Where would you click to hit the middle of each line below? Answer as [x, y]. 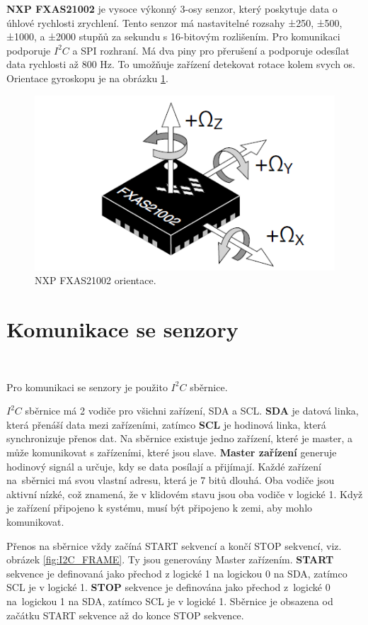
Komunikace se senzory [122, 329]
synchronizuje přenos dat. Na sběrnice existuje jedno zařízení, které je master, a [180, 438]
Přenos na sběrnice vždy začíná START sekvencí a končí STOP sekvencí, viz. [174, 545]
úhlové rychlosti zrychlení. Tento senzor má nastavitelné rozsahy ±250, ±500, [174, 22]
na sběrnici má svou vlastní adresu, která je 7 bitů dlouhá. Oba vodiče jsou [171, 480]
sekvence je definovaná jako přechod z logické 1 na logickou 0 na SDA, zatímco [177, 573]
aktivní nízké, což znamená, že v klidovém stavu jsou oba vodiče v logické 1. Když [185, 494]
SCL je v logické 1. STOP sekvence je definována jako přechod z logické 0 [168, 587]
